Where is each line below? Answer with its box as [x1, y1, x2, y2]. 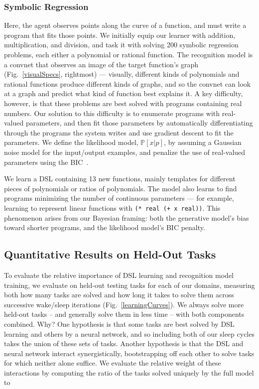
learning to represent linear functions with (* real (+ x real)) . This [4, 202, 221, 213]
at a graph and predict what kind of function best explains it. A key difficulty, [4, 88, 243, 99]
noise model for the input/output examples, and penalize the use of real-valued [4, 146, 246, 157]
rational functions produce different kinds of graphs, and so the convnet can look [4, 78, 251, 89]
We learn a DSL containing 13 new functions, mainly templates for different [4, 173, 236, 184]
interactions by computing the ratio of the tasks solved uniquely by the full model [4, 367, 254, 378]
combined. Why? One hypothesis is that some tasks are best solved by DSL [4, 318, 235, 329]
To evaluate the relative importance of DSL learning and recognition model [4, 269, 234, 280]
